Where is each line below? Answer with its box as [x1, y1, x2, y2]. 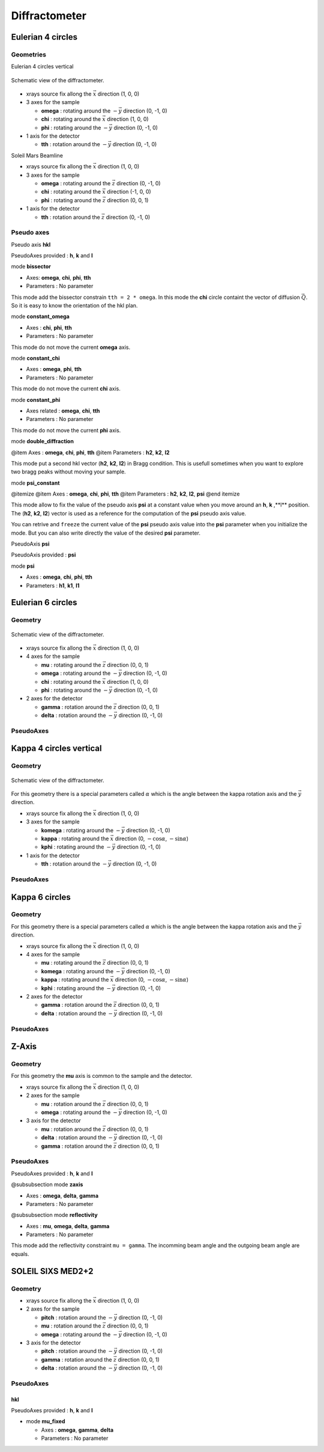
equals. [11, 1250, 29, 1257]
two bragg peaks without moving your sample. [11, 468, 126, 475]
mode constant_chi [11, 355, 60, 361]
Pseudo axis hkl [11, 241, 51, 248]
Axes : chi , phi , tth [26, 324, 72, 331]
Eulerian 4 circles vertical [11, 63, 74, 70]
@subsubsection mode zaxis [11, 1181, 83, 1188]
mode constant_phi [11, 396, 61, 403]
